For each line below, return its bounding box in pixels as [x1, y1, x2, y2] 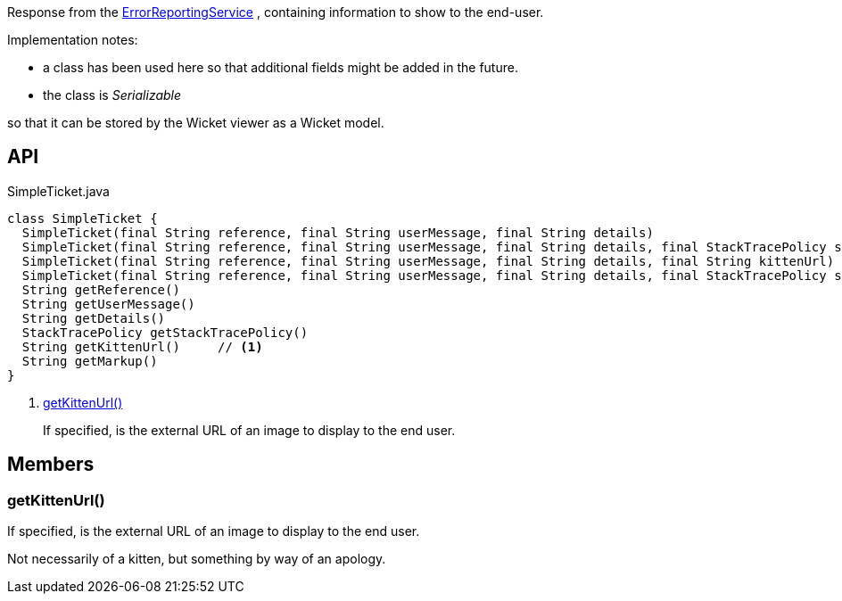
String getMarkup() [21, 353, 158, 368]
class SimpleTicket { [7, 210, 158, 226]
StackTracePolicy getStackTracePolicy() [21, 325, 309, 340]
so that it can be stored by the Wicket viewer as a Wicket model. [7, 115, 384, 130]
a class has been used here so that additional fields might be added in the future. [43, 60, 518, 75]
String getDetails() [21, 310, 166, 325]
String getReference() [21, 282, 180, 297]
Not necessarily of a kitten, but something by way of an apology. [7, 551, 386, 567]
